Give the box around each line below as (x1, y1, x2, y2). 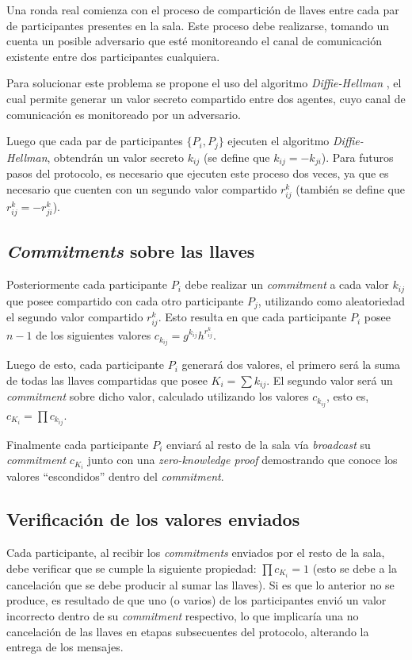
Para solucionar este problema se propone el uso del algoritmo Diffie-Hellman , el (6, 75, 402, 91)
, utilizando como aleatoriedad (257, 292, 405, 309)
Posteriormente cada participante (6, 276, 167, 293)
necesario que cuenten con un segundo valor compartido (6, 180, 277, 197)
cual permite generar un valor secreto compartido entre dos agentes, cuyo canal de (6, 90, 406, 106)
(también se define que (296, 180, 405, 197)
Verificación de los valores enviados (6, 507, 300, 531)
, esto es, (326, 388, 369, 405)
